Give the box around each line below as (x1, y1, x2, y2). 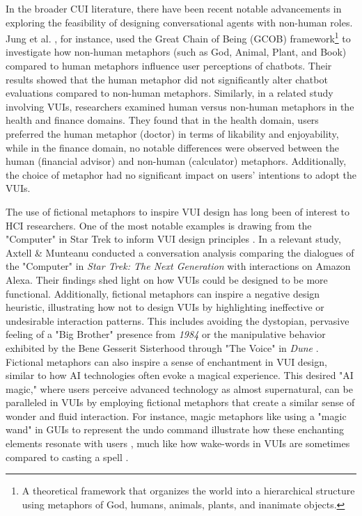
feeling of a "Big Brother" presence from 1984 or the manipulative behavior (6, 327, 326, 341)
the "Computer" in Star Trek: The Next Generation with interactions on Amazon (6, 259, 351, 273)
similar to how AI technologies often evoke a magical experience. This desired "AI (6, 368, 354, 382)
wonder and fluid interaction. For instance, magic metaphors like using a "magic (6, 408, 347, 423)
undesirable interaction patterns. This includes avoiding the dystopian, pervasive (6, 313, 349, 328)
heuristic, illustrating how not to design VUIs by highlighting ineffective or (6, 300, 324, 314)
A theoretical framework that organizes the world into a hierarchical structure (22, 483, 355, 498)
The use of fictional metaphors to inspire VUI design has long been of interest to (6, 204, 350, 218)
